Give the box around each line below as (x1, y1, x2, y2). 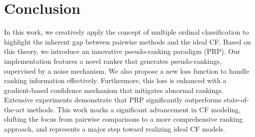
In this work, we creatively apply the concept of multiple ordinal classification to (4, 27, 249, 37)
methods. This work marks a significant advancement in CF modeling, (27, 104, 241, 114)
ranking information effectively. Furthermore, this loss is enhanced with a (4, 75, 227, 86)
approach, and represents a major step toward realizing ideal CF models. (4, 124, 225, 134)
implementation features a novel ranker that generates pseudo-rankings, (4, 55, 222, 66)
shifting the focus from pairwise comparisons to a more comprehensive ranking (4, 114, 243, 124)
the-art (4, 104, 25, 114)
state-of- (224, 94, 249, 105)
